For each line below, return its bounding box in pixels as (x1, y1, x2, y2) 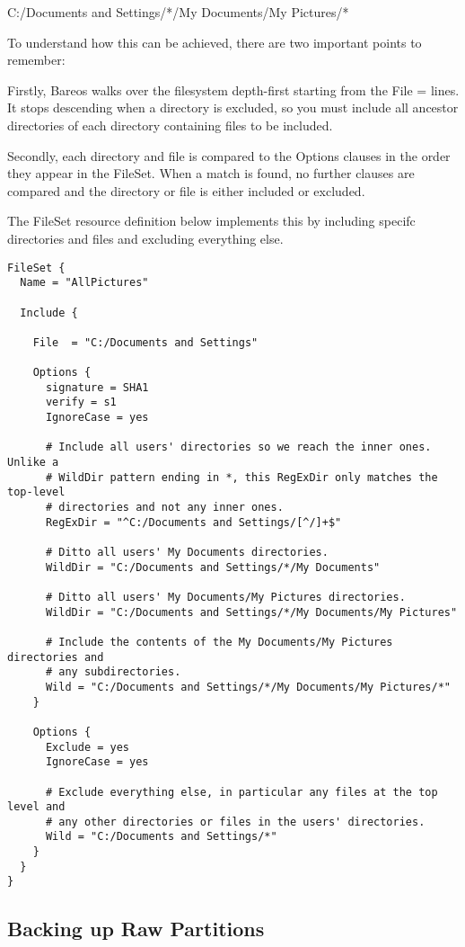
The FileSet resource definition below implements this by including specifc (7, 211, 416, 230)
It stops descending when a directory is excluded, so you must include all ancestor (7, 98, 459, 117)
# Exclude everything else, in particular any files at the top (45, 785, 438, 799)
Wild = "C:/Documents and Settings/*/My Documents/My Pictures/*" (45, 680, 451, 693)
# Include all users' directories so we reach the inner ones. (45, 441, 432, 454)
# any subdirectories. (45, 666, 181, 679)
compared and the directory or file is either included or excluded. (7, 181, 365, 200)
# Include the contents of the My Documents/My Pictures (45, 635, 393, 648)
